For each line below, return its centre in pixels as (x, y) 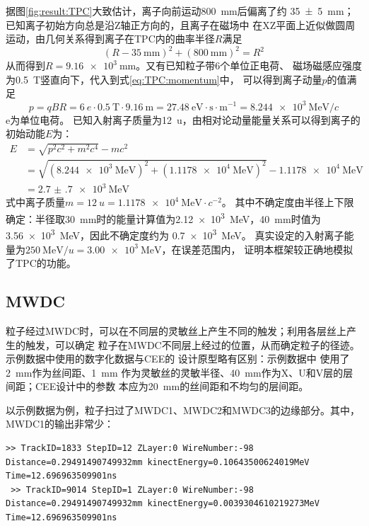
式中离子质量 (35, 202)
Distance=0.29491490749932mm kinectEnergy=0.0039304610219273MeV (163, 504)
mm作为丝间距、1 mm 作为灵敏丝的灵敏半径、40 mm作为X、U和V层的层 (184, 372)
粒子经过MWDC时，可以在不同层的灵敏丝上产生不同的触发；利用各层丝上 (176, 330)
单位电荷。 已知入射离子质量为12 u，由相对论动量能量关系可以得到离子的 (190, 119)
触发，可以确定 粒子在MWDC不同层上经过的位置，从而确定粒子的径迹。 (192, 344)
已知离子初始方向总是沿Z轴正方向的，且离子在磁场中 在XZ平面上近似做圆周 (181, 24)
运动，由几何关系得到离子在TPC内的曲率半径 (110, 39)
